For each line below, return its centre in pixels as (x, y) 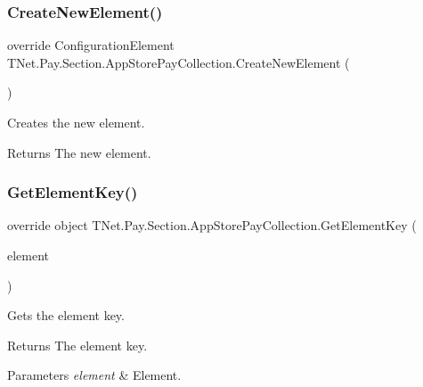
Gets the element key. (66, 315)
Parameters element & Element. (94, 375)
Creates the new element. (76, 122)
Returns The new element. (79, 152)
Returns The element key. (77, 345)
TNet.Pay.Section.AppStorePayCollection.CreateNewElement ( (179, 62)
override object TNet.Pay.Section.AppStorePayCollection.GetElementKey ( (212, 225)
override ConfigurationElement (91, 45)
